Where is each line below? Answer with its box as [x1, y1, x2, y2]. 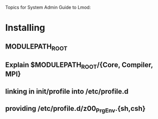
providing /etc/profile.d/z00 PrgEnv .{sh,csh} [5, 104, 146, 114]
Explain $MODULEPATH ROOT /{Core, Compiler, [5, 61, 153, 70]
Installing [5, 22, 46, 33]
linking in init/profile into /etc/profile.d [5, 87, 129, 96]
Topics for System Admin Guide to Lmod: [5, 5, 91, 10]
